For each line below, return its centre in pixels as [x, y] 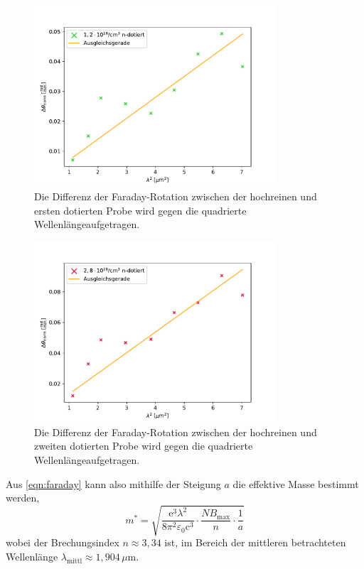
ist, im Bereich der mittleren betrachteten [255, 542]
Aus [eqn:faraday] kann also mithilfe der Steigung [113, 483]
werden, [23, 498]
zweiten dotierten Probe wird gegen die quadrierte [144, 446]
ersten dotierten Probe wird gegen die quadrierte [140, 210]
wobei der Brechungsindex [63, 542]
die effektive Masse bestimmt [296, 483]
